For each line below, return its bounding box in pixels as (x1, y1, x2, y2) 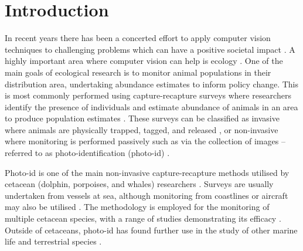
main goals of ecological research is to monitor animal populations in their (5, 66, 271, 78)
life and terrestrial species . (5, 235, 102, 247)
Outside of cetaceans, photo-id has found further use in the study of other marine (5, 223, 298, 236)
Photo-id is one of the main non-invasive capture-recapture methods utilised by (5, 166, 290, 178)
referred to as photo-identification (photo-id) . (5, 147, 170, 159)
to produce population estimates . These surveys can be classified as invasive (5, 112, 280, 124)
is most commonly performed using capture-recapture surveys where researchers (5, 89, 291, 101)
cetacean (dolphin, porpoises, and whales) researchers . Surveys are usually (5, 178, 274, 190)
